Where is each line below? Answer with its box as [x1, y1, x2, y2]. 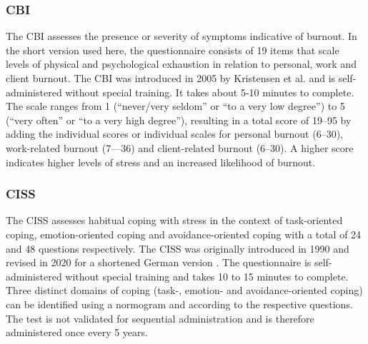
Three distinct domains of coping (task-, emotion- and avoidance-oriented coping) [6, 283, 363, 298]
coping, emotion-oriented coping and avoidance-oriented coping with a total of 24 [6, 226, 362, 241]
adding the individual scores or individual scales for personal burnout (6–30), [6, 126, 343, 141]
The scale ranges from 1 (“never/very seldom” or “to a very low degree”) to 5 [6, 98, 345, 113]
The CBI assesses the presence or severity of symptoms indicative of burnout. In [6, 29, 357, 44]
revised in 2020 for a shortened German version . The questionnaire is [6, 255, 312, 270]
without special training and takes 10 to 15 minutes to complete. [65, 268, 349, 283]
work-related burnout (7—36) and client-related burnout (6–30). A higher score [6, 140, 354, 155]
